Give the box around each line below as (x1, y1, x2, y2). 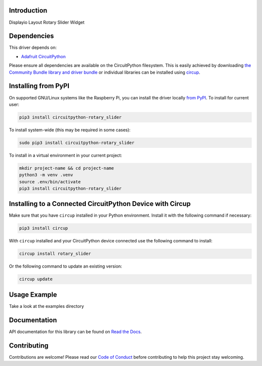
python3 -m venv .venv (19, 172, 73, 178)
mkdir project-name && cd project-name (19, 165, 114, 171)
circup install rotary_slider (19, 251, 91, 256)
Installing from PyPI (9, 82, 70, 90)
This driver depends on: (9, 45, 57, 50)
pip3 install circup (19, 225, 68, 231)
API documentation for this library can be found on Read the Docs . (9, 329, 142, 334)
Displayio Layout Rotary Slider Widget (9, 19, 85, 25)
